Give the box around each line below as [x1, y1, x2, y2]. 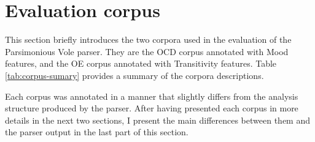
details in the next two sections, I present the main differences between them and [5, 113, 310, 126]
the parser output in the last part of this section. [5, 125, 189, 138]
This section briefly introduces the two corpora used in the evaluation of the [5, 33, 292, 46]
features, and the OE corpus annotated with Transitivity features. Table [5, 57, 277, 70]
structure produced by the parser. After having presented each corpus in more [5, 102, 298, 114]
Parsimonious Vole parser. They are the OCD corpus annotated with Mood [5, 45, 289, 58]
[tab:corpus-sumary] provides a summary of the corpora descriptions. [5, 69, 264, 81]
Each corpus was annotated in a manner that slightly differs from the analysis [5, 89, 298, 102]
